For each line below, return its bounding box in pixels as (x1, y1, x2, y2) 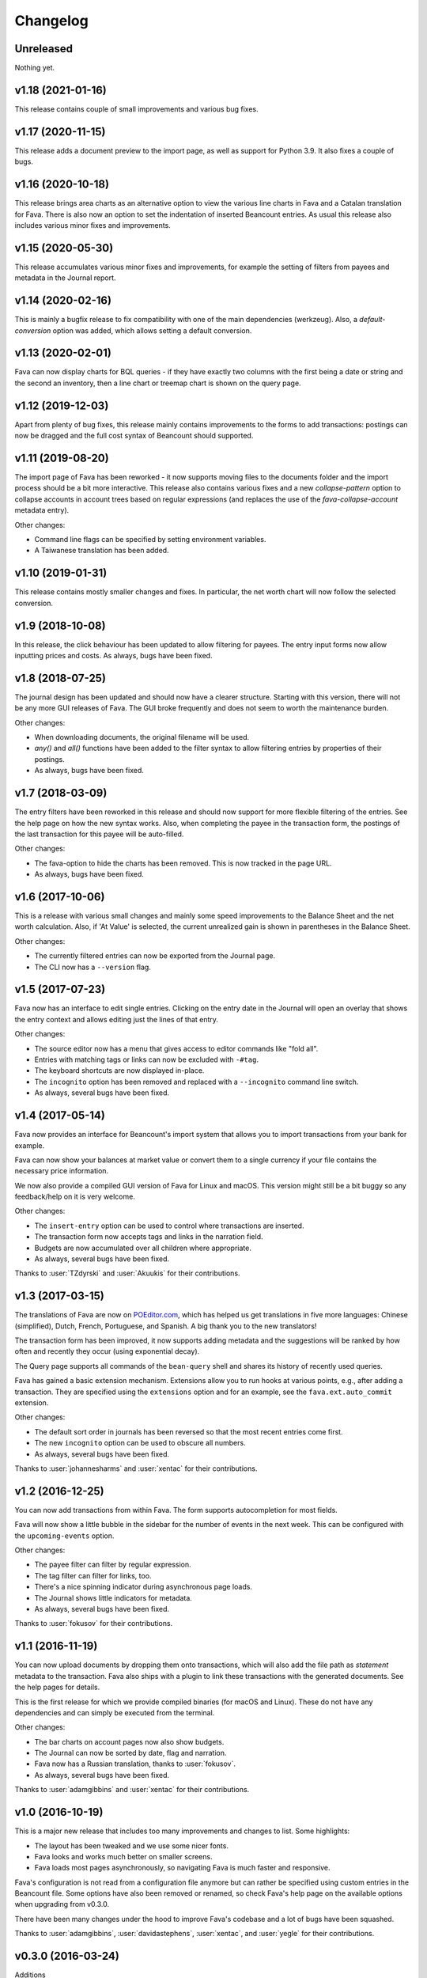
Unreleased (14, 42, 74, 55)
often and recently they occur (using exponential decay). (14, 1347, 200, 1356)
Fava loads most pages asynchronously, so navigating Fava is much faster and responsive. (34, 1863, 331, 1873)
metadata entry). (14, 506, 70, 515)
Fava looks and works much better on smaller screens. (34, 1851, 213, 1861)
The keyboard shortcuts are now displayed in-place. (34, 1066, 205, 1075)
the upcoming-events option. (14, 1531, 115, 1540)
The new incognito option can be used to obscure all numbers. (34, 1438, 246, 1448)
